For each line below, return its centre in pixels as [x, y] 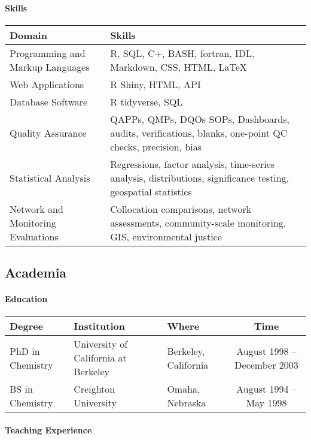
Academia [36, 272]
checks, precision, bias [156, 146]
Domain [28, 35]
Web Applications [47, 84]
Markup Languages [50, 67]
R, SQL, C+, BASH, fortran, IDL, [182, 53]
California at [100, 358]
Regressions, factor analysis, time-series [193, 164]
